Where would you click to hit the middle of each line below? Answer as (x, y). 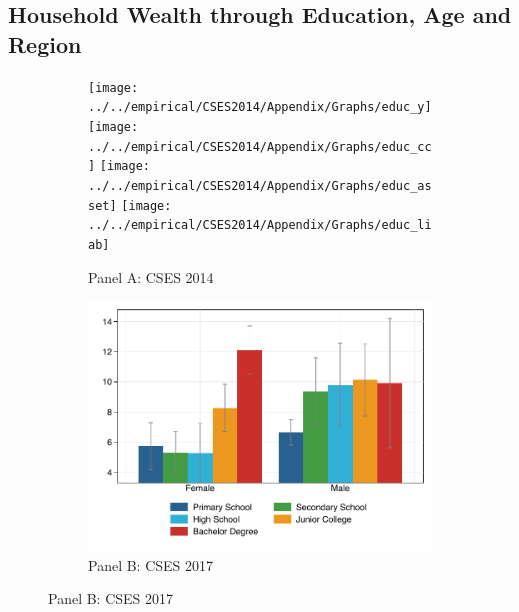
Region (45, 43)
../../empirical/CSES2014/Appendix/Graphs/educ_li (260, 225)
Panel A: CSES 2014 (151, 276)
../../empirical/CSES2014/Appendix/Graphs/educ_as (260, 185)
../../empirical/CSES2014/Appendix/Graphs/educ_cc (260, 146)
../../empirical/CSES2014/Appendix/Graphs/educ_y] (260, 107)
